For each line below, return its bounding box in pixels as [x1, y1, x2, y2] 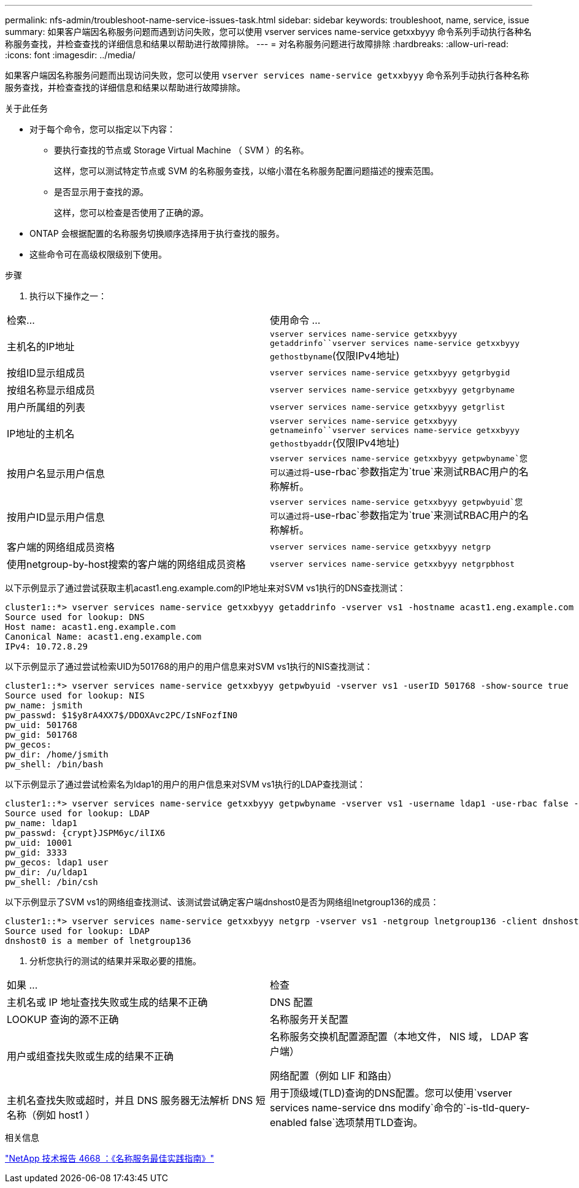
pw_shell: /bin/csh [5, 877, 98, 887]
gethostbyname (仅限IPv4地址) [270, 350, 400, 362]
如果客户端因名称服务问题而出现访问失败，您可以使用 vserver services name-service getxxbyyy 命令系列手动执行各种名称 [5, 70, 529, 80]
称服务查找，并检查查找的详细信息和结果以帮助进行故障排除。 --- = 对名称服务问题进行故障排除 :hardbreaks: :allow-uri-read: [5, 39, 508, 49]
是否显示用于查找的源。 [54, 186, 148, 197]
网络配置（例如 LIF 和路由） [270, 1070, 397, 1082]
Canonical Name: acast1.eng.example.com [5, 632, 202, 642]
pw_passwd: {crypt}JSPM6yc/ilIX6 [5, 828, 166, 838]
